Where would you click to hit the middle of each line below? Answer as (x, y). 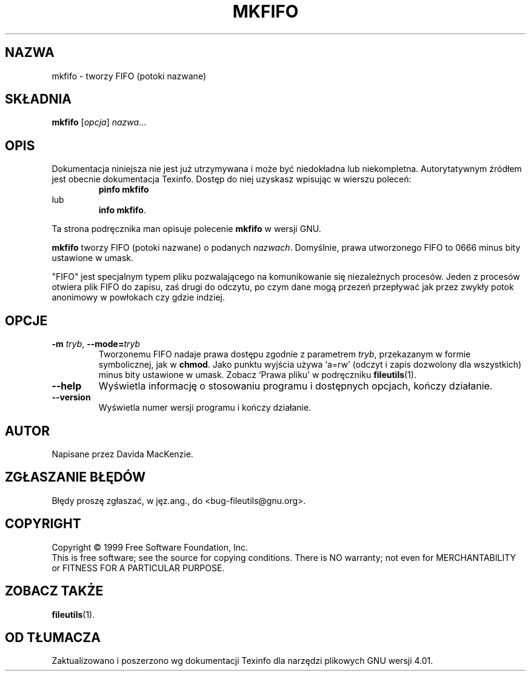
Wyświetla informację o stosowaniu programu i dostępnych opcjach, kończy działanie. (296, 386)
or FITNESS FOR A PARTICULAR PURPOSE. (138, 568)
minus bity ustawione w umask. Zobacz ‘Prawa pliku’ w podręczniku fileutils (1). (257, 375)
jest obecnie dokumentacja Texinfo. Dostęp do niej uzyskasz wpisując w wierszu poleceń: (232, 179)
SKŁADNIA (38, 99)
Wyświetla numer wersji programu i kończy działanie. (205, 408)
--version (71, 397)
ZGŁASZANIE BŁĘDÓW (75, 477)
